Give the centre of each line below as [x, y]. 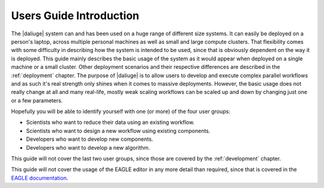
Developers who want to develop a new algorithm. [88, 147]
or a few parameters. [37, 100]
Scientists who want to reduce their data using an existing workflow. [110, 122]
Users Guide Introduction [75, 16]
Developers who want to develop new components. [90, 139]
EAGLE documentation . [40, 178]
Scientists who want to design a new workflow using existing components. [118, 131]
